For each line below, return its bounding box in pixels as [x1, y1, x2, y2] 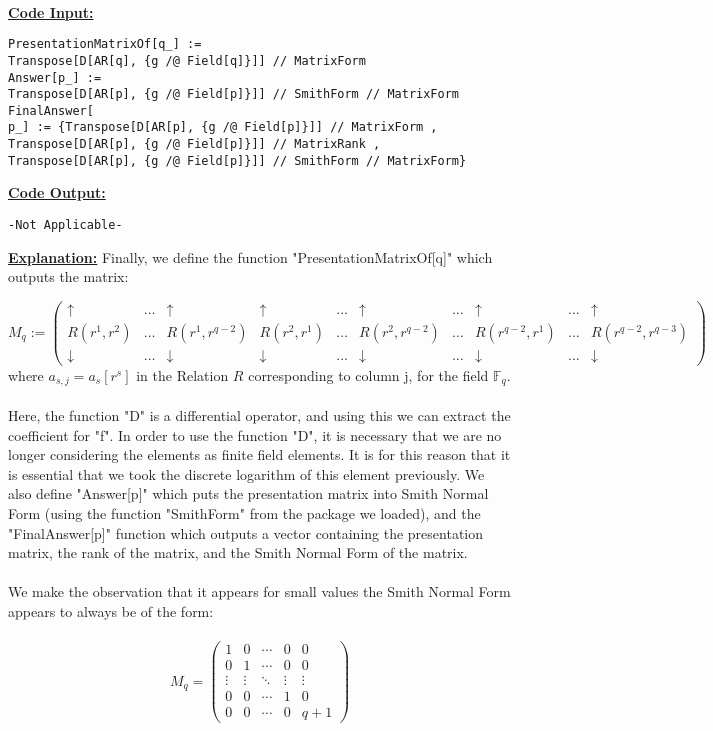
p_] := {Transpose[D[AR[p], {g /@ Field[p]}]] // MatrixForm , [8, 120, 438, 135]
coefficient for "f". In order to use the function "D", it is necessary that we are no [8, 424, 502, 445]
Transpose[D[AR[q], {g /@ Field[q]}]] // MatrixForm [8, 53, 366, 68]
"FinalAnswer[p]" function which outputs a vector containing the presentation [8, 522, 484, 543]
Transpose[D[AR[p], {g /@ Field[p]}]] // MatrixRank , [8, 137, 381, 152]
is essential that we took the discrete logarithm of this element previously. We [8, 463, 485, 484]
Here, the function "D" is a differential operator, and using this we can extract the [8, 405, 511, 426]
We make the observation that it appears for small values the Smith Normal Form [8, 581, 511, 602]
